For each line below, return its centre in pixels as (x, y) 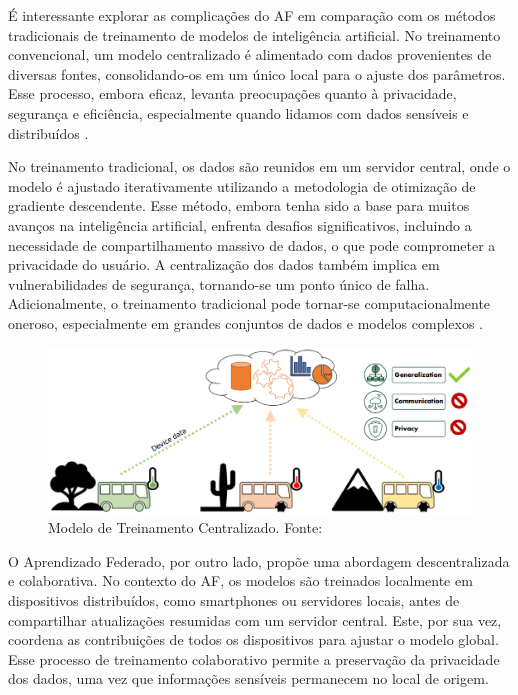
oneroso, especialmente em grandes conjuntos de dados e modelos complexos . (246, 322)
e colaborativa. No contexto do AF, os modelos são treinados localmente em (240, 580)
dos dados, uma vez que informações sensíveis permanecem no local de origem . (248, 678)
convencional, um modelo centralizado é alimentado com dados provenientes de (250, 54)
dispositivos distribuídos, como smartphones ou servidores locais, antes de (234, 599)
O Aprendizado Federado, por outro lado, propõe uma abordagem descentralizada (259, 560)
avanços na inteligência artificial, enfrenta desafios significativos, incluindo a (240, 224)
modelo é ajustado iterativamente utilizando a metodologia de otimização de (242, 185)
